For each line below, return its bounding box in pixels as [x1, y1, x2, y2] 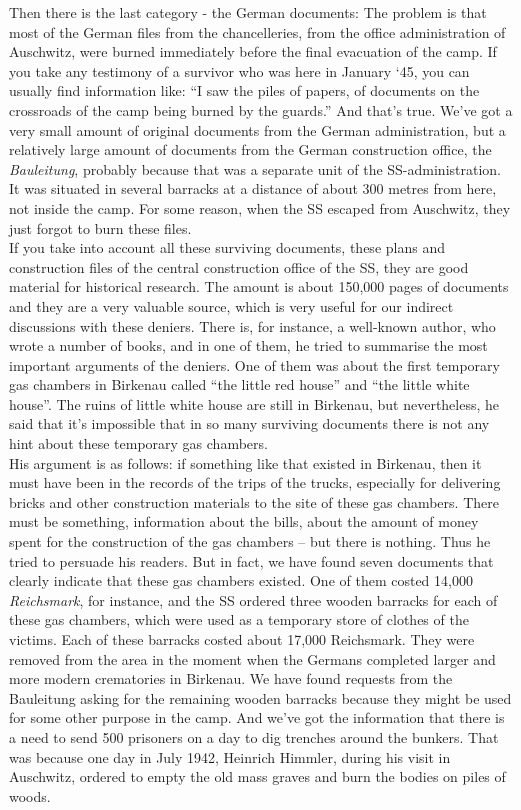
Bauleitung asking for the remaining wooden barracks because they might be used [9, 687, 512, 708]
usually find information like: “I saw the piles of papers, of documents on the [9, 80, 480, 101]
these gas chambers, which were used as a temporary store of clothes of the [9, 609, 469, 630]
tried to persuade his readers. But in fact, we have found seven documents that [9, 550, 494, 571]
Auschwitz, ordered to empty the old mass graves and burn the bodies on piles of [9, 766, 506, 787]
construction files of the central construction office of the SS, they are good [9, 256, 469, 277]
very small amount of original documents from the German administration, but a [9, 119, 506, 140]
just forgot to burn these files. [9, 217, 192, 238]
